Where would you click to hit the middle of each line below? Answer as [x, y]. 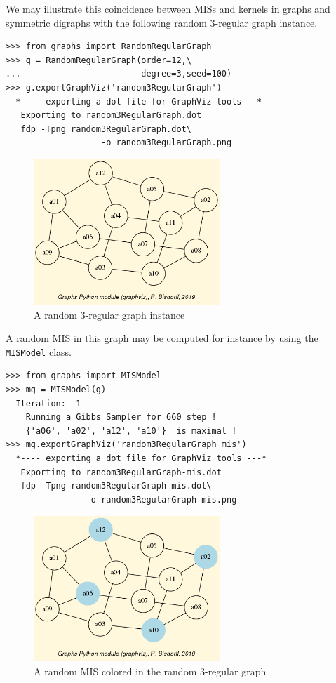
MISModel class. [39, 351]
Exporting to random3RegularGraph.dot [111, 115]
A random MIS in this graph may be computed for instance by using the [162, 338]
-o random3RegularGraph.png [167, 143]
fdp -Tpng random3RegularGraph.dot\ [106, 129]
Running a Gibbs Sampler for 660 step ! [121, 417]
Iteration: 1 [48, 403]
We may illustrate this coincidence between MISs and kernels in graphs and [168, 8]
